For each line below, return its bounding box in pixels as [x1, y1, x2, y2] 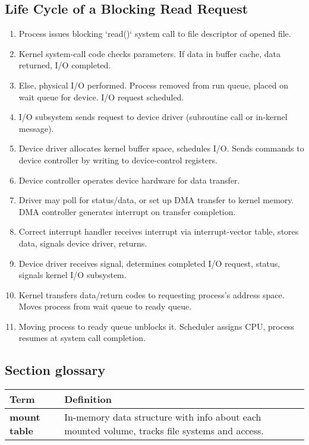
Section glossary [5, 361, 106, 379]
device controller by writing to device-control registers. [18, 153, 217, 166]
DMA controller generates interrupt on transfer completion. [18, 205, 236, 217]
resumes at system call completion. [18, 332, 146, 344]
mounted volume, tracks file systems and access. [64, 424, 264, 438]
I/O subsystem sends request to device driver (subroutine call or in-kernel [18, 111, 288, 123]
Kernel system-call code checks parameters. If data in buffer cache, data [18, 47, 281, 59]
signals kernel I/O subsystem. [18, 269, 127, 281]
